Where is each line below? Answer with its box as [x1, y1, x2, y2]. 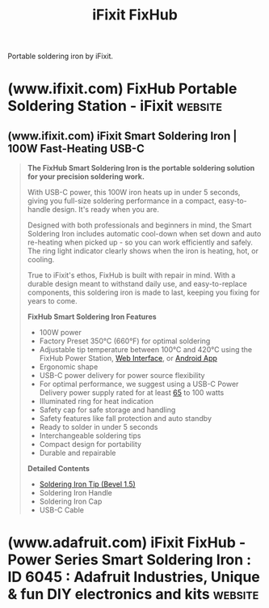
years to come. [27, 296, 78, 306]
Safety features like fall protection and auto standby [39, 414, 212, 423]
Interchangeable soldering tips [39, 431, 141, 440]
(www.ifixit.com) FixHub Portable [7, 79, 237, 98]
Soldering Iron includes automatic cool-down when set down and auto [27, 229, 262, 239]
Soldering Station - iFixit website [7, 97, 223, 115]
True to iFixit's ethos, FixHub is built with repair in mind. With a [27, 270, 236, 280]
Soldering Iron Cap [39, 496, 103, 507]
